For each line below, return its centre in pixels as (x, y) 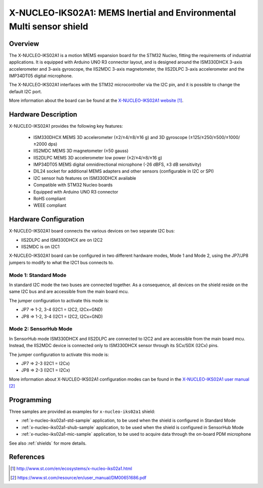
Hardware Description (43, 115)
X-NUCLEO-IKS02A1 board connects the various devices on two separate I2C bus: (92, 231)
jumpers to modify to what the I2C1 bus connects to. (61, 262)
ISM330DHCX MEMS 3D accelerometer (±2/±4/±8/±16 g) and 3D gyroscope (110, 137)
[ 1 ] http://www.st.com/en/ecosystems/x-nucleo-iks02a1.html (71, 468)
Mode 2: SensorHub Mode (41, 329)
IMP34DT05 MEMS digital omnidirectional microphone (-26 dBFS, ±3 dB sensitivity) (117, 165)
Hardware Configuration (47, 219)
